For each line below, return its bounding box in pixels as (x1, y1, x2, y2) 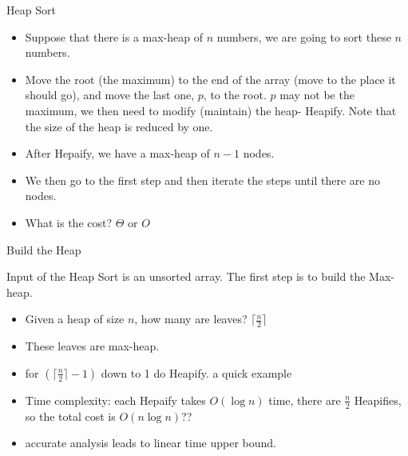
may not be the (279, 86, 355, 103)
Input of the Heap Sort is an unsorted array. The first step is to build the (6, 268, 366, 285)
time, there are (268, 391, 341, 408)
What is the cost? (25, 214, 113, 230)
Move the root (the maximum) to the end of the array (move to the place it (25, 70, 396, 87)
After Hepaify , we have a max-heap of (25, 145, 210, 162)
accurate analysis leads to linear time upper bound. (25, 434, 276, 451)
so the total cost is (25, 407, 116, 424)
